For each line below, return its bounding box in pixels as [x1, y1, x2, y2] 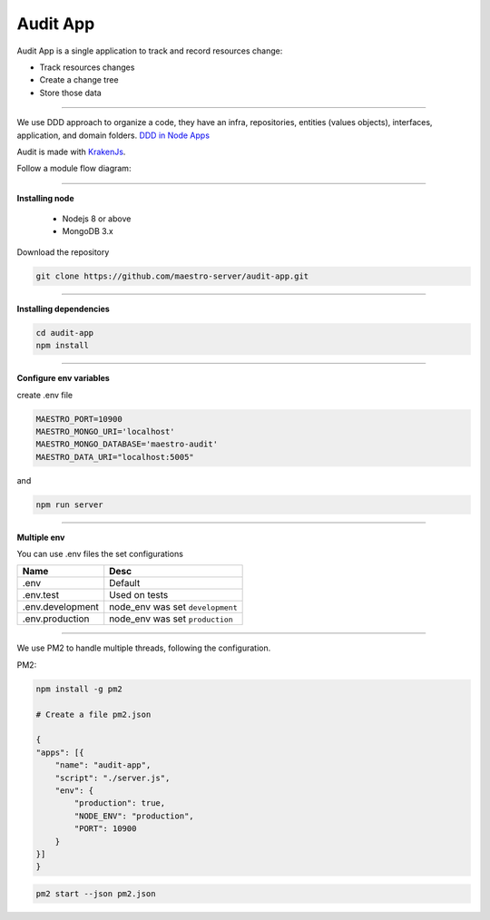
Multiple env [16, 532, 65, 543]
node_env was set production [109, 612, 233, 625]
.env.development [22, 601, 99, 613]
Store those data [39, 87, 102, 98]
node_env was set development [109, 601, 238, 613]
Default [109, 577, 141, 590]
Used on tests [109, 589, 169, 602]
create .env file [16, 389, 73, 400]
